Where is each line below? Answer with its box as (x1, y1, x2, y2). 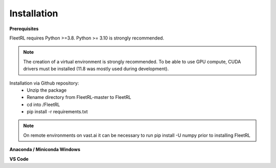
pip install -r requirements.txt (27, 109, 88, 115)
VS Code (9, 156, 29, 162)
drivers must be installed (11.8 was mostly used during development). (23, 66, 169, 72)
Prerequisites (9, 26, 39, 32)
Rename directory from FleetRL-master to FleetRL (27, 94, 131, 100)
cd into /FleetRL (27, 101, 60, 108)
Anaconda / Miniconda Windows (9, 146, 81, 153)
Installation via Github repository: (9, 80, 79, 86)
